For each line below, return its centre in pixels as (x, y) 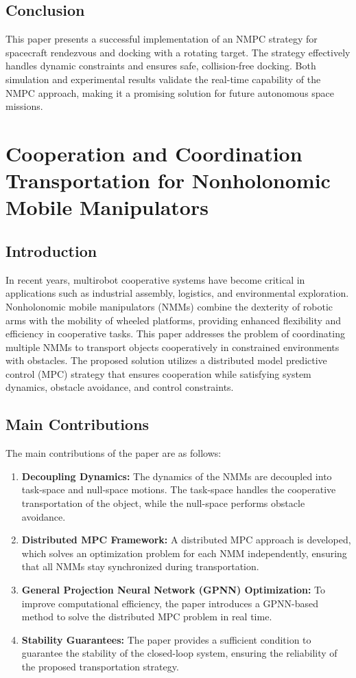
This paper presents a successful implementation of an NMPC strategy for (162, 39)
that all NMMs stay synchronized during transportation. (140, 566)
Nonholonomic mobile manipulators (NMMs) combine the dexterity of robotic (169, 306)
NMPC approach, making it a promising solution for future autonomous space (170, 92)
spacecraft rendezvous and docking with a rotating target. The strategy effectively (178, 52)
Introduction (51, 250)
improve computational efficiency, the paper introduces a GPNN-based (170, 603)
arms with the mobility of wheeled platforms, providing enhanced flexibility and (174, 320)
